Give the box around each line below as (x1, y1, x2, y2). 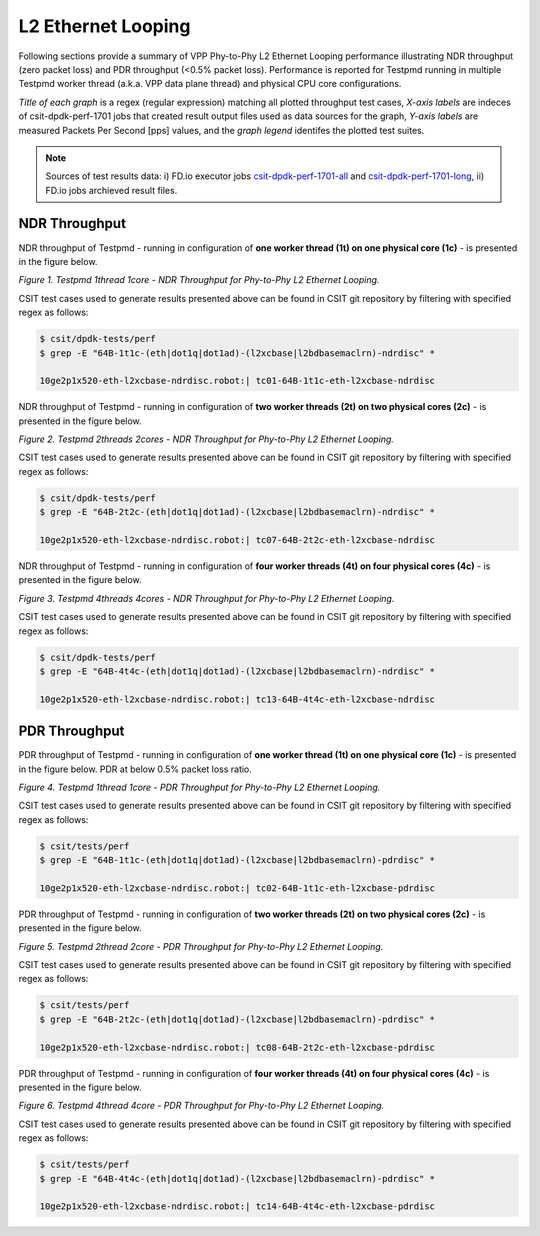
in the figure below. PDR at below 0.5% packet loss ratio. (18, 763, 252, 775)
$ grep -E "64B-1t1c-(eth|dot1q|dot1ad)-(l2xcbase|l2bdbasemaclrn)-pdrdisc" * (39, 855, 435, 866)
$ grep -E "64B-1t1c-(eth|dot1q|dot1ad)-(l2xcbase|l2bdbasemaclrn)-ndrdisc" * (39, 347, 435, 359)
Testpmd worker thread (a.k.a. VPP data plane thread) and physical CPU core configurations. (18, 78, 402, 90)
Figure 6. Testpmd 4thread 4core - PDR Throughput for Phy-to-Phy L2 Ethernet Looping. (18, 1100, 385, 1112)
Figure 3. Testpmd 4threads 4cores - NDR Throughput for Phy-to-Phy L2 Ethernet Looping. (18, 592, 395, 604)
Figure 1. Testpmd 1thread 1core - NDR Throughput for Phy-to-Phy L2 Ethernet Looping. (18, 274, 380, 286)
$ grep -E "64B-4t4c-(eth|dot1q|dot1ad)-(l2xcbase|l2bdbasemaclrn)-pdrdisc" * (39, 1173, 435, 1184)
